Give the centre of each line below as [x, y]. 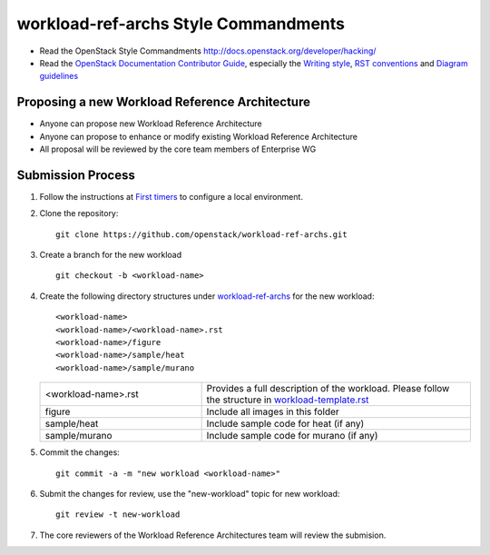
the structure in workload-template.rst [288, 400]
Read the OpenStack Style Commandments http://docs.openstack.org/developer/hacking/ [208, 51]
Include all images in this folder [273, 411]
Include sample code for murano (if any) [292, 436]
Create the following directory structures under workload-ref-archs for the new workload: [207, 296]
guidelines [59, 76]
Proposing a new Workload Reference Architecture [163, 102]
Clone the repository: [79, 213]
